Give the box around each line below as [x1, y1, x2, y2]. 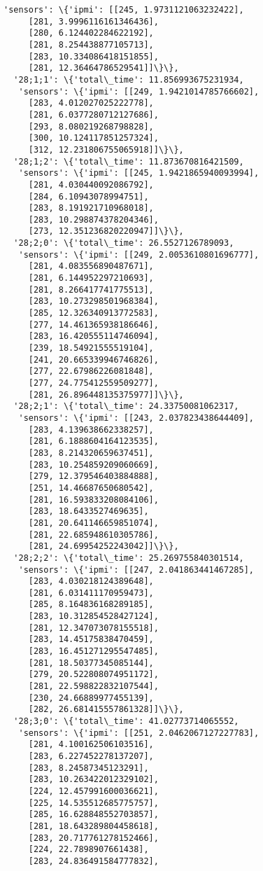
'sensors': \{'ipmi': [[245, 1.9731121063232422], [3, 5, 244, 15]
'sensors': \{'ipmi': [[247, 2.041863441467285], [18, 564, 254, 575]
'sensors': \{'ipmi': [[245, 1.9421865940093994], [18, 168, 260, 179]
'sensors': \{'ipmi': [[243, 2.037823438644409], [18, 412, 254, 423]
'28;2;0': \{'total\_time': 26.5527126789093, [13, 238, 234, 249]
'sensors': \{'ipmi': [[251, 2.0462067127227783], [18, 727, 260, 738]
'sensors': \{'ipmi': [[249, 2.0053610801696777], [18, 249, 260, 260]
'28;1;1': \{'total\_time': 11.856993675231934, [13, 74, 244, 85]
